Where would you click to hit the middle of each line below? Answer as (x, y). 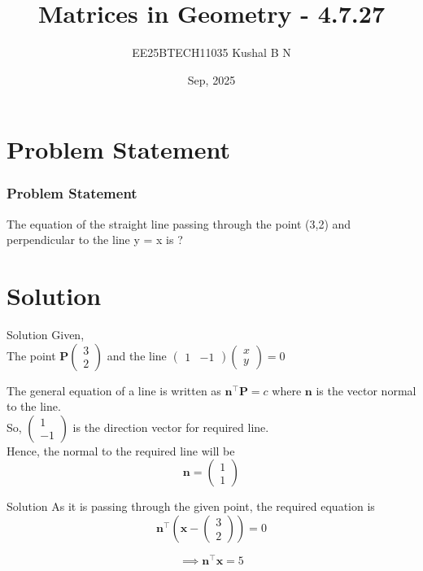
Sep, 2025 (211, 79)
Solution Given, (46, 335)
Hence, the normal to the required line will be (121, 450)
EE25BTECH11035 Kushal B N (211, 52)
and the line (137, 355)
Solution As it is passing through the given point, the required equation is (191, 506)
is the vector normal (366, 390)
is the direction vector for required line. (171, 427)
